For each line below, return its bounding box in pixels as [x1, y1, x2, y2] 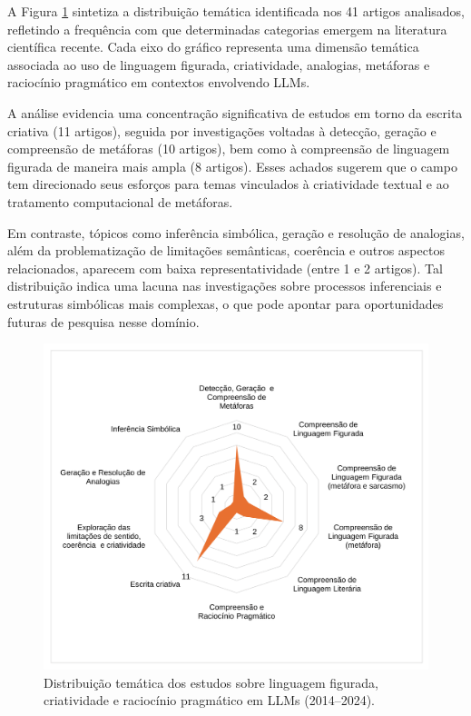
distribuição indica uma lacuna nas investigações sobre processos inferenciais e [7, 276, 442, 295]
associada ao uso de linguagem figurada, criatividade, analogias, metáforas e [7, 55, 430, 74]
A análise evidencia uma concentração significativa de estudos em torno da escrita [7, 103, 463, 122]
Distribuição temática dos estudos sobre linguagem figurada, [44, 672, 378, 691]
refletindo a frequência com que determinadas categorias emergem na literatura [7, 19, 447, 38]
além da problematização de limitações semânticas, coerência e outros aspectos [7, 241, 445, 260]
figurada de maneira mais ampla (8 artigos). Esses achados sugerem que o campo [7, 156, 457, 175]
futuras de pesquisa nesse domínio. [7, 312, 200, 331]
